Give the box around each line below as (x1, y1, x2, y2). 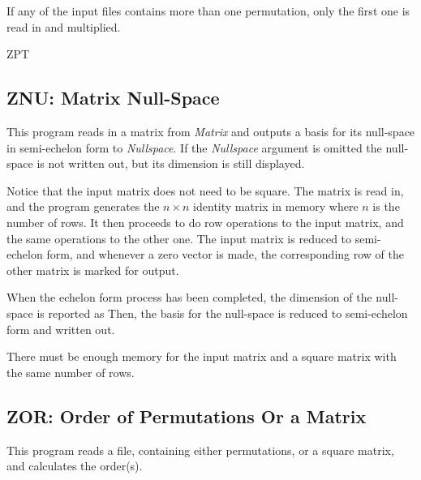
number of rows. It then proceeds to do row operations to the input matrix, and (6, 213, 404, 230)
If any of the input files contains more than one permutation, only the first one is (6, 2, 410, 19)
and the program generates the (6, 198, 160, 215)
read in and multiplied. (6, 18, 121, 35)
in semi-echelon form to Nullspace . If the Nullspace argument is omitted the (6, 139, 382, 156)
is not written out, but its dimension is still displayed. (37, 155, 305, 172)
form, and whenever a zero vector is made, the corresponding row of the (46, 246, 404, 263)
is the (372, 198, 400, 215)
